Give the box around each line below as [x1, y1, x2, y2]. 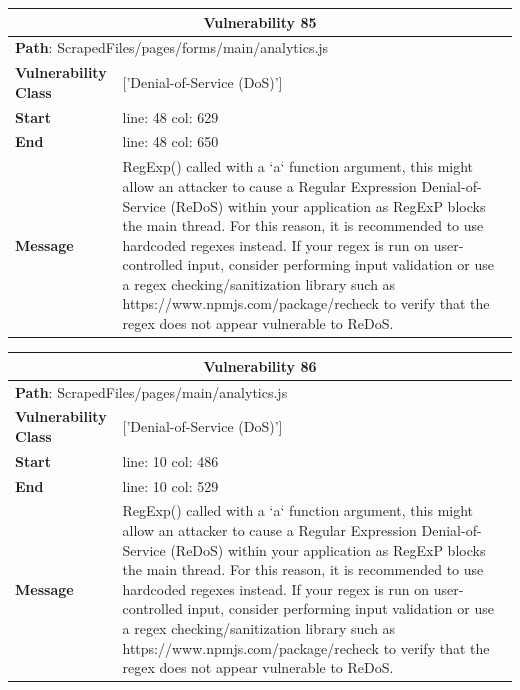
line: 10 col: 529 [122, 475, 219, 496]
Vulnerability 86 [203, 355, 317, 376]
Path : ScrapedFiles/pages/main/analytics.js [15, 381, 288, 402]
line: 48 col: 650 [122, 131, 219, 152]
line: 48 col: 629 [122, 106, 219, 127]
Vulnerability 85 [203, 11, 317, 32]
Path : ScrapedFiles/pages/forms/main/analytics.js [15, 37, 329, 58]
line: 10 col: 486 [122, 450, 219, 471]
